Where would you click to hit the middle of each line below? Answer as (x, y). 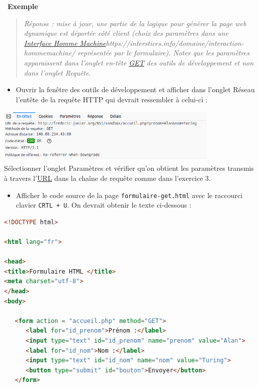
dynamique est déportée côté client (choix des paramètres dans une (126, 33)
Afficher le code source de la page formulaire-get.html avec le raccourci (129, 195)
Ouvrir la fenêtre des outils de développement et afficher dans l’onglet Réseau (135, 89)
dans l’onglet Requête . (57, 72)
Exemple (23, 6)
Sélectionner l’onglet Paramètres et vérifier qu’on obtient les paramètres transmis (129, 168)
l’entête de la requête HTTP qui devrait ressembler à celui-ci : (112, 99)
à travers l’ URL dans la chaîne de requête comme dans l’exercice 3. (107, 178)
